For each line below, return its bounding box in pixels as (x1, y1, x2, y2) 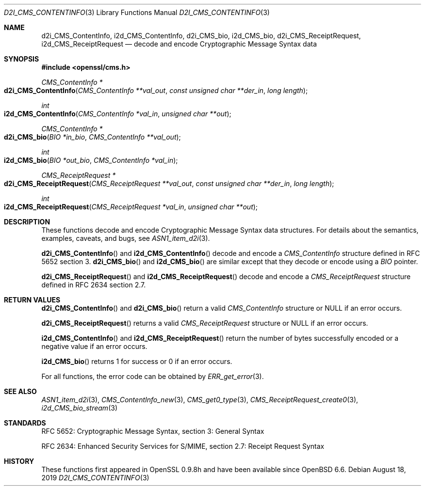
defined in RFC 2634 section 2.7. (41, 281, 146, 289)
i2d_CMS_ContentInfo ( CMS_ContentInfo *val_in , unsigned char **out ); (4, 110, 231, 118)
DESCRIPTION (4, 218, 50, 226)
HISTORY (4, 457, 34, 465)
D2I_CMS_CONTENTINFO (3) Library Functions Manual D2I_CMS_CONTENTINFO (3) (4, 8, 270, 16)
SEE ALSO (4, 387, 37, 395)
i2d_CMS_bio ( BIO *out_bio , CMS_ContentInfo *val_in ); (4, 156, 178, 164)
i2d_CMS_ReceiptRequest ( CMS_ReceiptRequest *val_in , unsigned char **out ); (4, 203, 258, 211)
